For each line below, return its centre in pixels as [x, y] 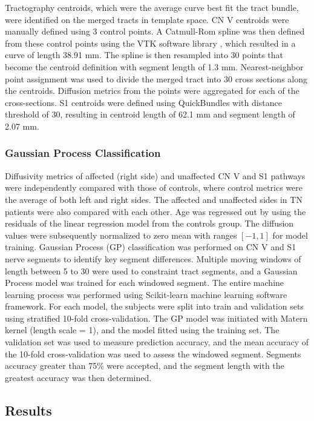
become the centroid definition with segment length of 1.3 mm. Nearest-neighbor [154, 66]
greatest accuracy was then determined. [78, 377]
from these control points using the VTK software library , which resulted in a [150, 43]
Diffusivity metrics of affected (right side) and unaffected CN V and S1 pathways [155, 175]
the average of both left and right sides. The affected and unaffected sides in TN [154, 199]
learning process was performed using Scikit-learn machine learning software [146, 294]
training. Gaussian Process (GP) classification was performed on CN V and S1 [151, 247]
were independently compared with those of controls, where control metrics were [154, 187]
